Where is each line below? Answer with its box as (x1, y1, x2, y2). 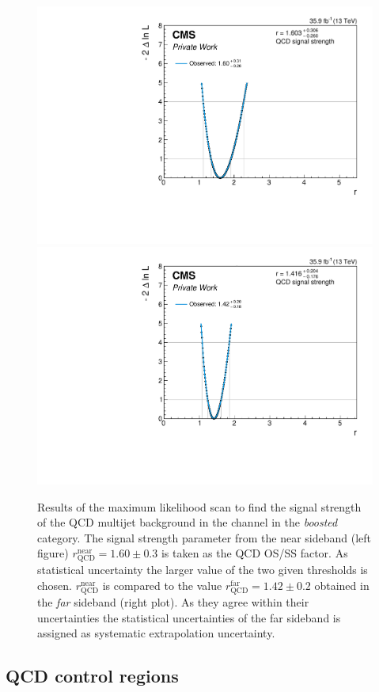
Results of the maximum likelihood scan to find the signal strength (37, 498, 362, 515)
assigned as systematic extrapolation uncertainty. (37, 625, 275, 641)
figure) (37, 545, 69, 561)
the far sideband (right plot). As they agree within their (37, 594, 309, 610)
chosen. (37, 577, 73, 594)
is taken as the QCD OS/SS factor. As (161, 545, 348, 561)
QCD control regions (6, 663, 179, 688)
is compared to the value (102, 577, 222, 594)
